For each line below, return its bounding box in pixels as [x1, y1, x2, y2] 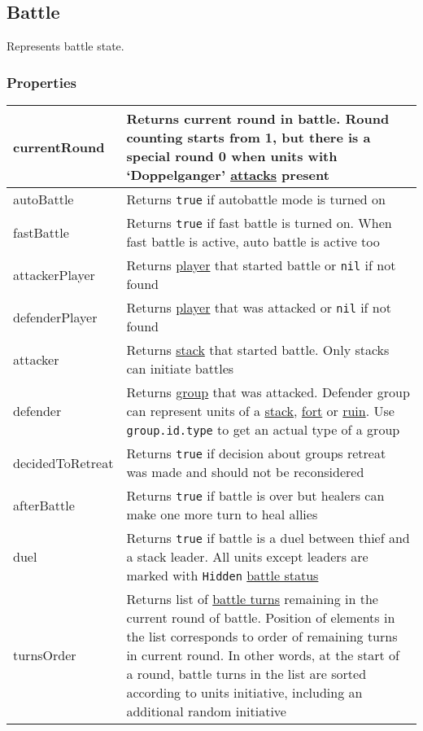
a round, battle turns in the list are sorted [126, 664, 367, 684]
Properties [7, 72, 76, 92]
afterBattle [13, 495, 75, 514]
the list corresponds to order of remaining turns [126, 627, 398, 646]
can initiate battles [126, 359, 234, 379]
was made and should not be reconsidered [126, 462, 364, 482]
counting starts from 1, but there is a [126, 128, 371, 147]
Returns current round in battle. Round [126, 109, 390, 129]
